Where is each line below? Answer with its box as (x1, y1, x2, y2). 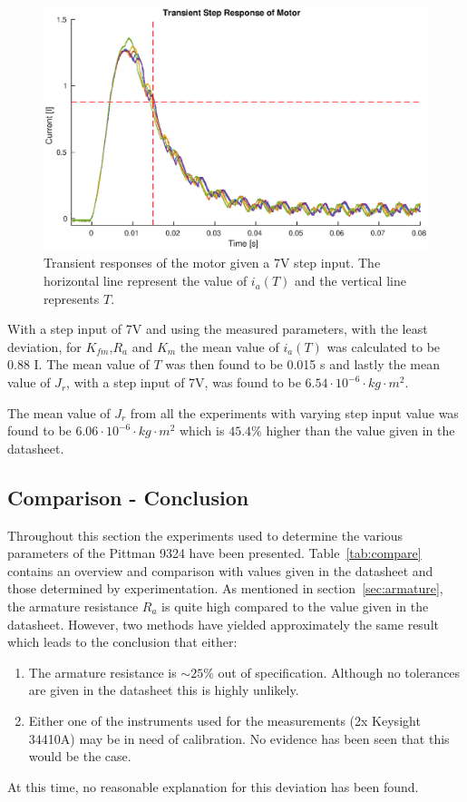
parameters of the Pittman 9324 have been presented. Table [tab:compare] (7, 543, 422, 562)
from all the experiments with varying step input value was (130, 403, 459, 422)
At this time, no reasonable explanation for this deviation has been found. (7, 777, 419, 796)
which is (180, 421, 225, 440)
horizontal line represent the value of (44, 271, 248, 290)
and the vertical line (294, 271, 406, 290)
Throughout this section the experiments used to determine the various (7, 525, 404, 544)
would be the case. (28, 747, 131, 766)
